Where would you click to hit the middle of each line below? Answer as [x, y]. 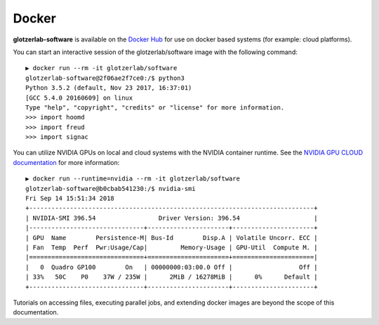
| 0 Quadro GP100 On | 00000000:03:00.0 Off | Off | [172, 267]
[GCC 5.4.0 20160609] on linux [79, 98]
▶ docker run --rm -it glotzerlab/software [101, 68]
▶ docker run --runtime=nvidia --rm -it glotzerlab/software [133, 179]
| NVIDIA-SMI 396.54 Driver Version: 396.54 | [172, 218]
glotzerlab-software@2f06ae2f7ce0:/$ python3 [105, 78]
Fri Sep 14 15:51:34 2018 [70, 199]
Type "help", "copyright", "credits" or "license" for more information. [155, 107]
